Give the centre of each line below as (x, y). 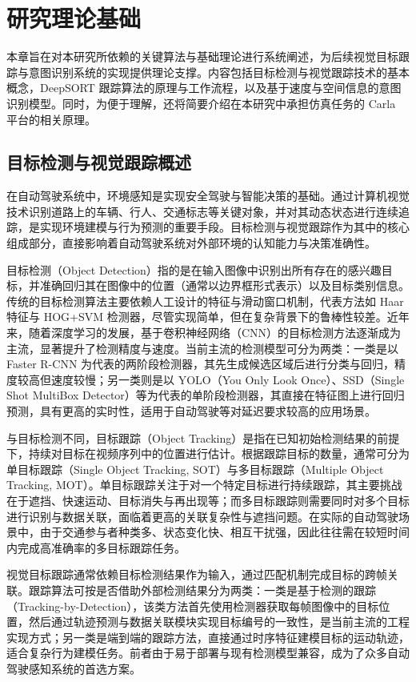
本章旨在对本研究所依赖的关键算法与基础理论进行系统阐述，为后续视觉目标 (202, 56)
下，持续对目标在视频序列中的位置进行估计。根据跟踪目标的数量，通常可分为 (208, 453)
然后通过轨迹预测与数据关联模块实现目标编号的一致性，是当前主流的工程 (219, 622)
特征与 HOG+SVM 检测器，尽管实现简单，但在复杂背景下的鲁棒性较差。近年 (208, 317)
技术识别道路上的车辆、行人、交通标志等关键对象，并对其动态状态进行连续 (202, 211)
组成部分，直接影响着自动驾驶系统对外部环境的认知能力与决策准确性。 (191, 243)
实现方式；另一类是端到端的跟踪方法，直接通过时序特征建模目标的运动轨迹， (208, 637)
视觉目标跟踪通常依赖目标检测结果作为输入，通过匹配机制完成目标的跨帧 (197, 574)
